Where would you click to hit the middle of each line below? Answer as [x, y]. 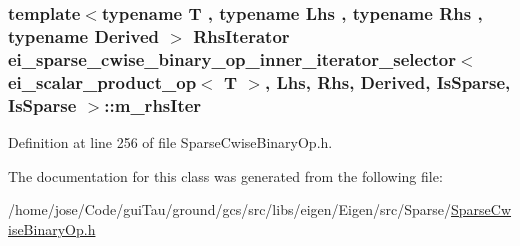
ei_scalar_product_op [102, 81]
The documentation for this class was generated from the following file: [225, 175]
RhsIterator [241, 35]
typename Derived [83, 35]
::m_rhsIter [153, 104]
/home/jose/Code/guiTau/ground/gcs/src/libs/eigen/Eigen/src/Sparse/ [230, 209]
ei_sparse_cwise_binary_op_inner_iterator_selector [232, 58]
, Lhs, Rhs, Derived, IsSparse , [387, 81]
